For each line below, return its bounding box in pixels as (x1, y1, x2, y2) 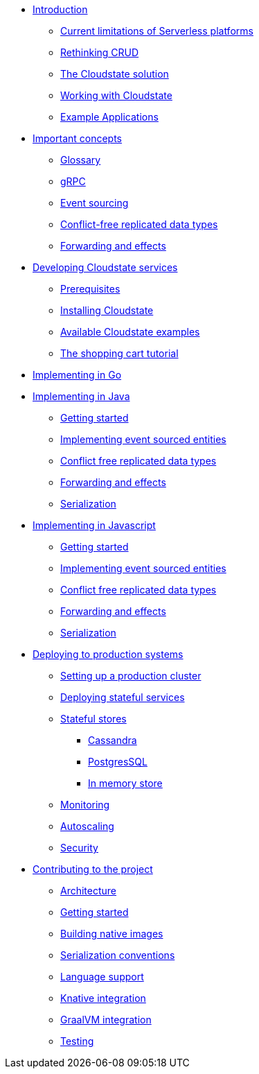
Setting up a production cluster (60, 670, 202, 682)
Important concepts (33, 132, 123, 144)
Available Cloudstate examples (60, 326, 200, 338)
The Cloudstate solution (60, 68, 169, 80)
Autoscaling (60, 820, 114, 832)
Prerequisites (60, 283, 120, 295)
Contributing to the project (33, 863, 153, 875)
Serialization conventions (60, 949, 175, 961)
